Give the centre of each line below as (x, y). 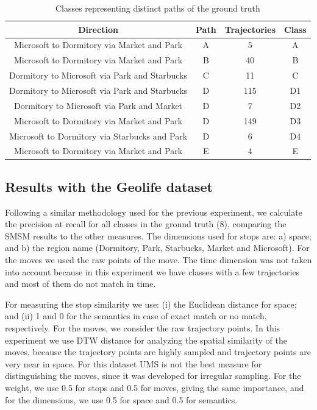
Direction (98, 29)
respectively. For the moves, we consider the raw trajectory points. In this (143, 327)
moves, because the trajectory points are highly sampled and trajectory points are (158, 352)
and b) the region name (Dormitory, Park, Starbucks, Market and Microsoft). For (157, 248)
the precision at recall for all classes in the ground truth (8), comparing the (146, 224)
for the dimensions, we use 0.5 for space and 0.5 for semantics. (121, 399)
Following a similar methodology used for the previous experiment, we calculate (154, 212)
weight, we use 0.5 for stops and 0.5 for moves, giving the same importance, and (155, 387)
